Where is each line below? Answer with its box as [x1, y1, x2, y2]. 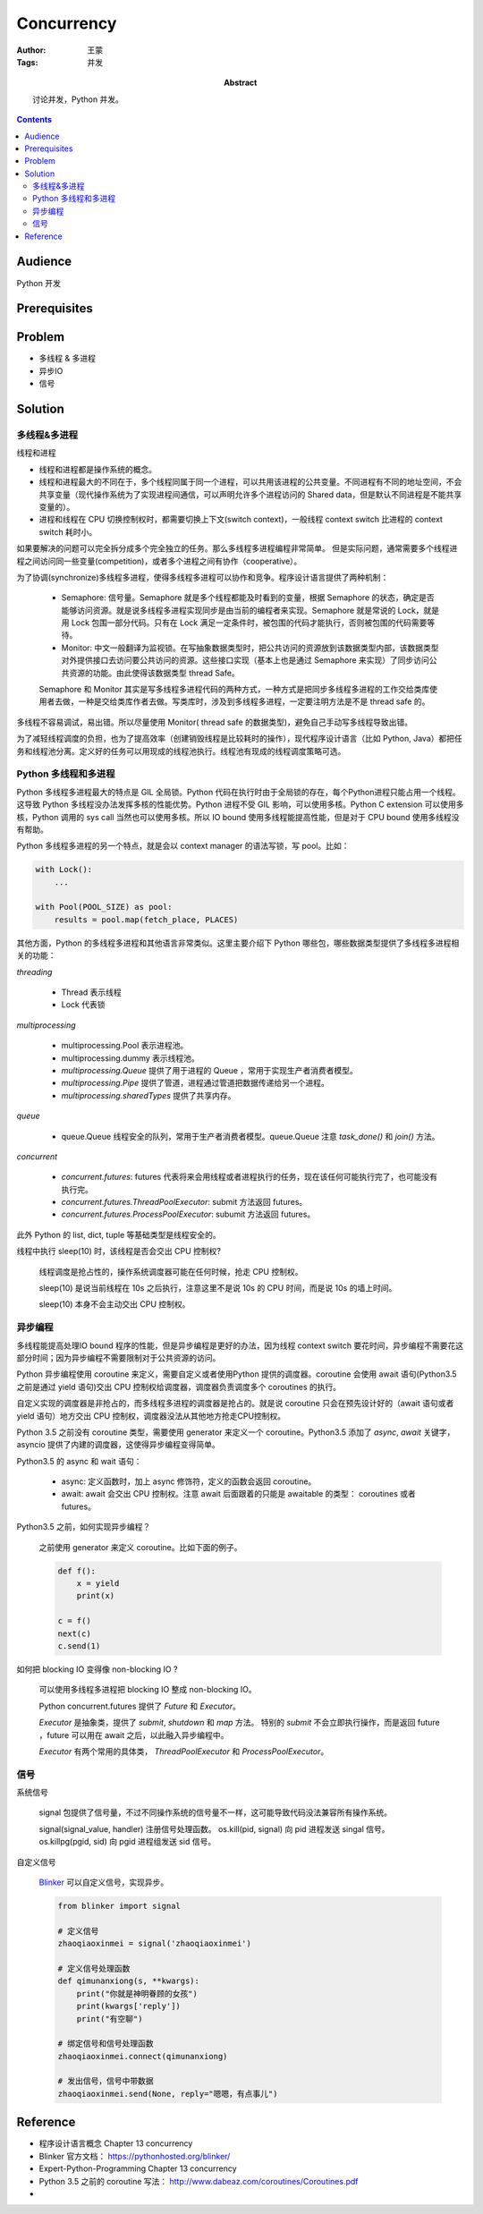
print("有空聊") [76, 2014, 143, 2023]
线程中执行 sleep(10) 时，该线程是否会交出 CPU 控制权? [16, 1246, 221, 1257]
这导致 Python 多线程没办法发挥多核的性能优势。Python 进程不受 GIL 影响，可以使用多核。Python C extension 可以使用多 [16, 799, 464, 810]
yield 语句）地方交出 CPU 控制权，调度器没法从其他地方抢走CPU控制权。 [16, 1410, 286, 1421]
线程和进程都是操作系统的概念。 [38, 463, 157, 474]
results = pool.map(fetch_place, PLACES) [54, 914, 239, 925]
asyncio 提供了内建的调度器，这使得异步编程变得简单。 [16, 1439, 221, 1450]
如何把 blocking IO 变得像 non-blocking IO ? [16, 1664, 178, 1675]
